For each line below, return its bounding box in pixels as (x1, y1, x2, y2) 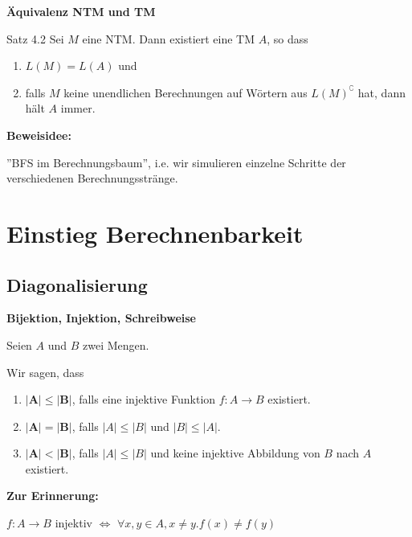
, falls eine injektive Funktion (71, 391, 216, 408)
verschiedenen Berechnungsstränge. (6, 170, 178, 187)
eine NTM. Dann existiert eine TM (82, 30, 255, 47)
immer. (60, 100, 96, 117)
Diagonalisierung (6, 272, 148, 297)
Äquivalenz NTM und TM (6, 3, 156, 19)
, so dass (267, 30, 308, 47)
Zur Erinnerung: (6, 487, 99, 504)
